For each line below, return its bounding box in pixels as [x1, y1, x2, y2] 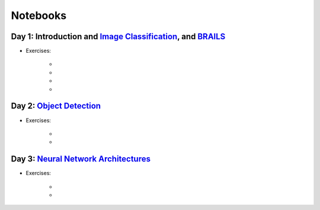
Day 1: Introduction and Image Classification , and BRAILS [11, 31, 226, 42]
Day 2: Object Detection [11, 101, 101, 111]
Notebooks [11, 9, 67, 22]
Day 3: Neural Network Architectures [11, 154, 151, 164]
